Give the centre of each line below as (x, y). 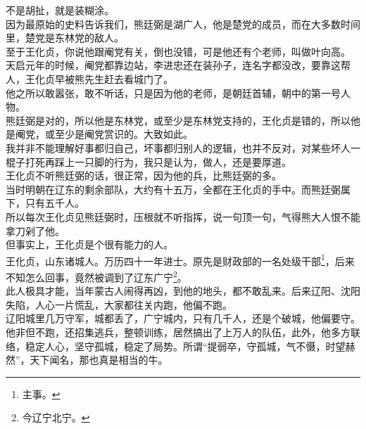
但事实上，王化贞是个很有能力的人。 (89, 244)
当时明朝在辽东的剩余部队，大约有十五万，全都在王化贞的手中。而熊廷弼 (173, 189)
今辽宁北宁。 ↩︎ (56, 417)
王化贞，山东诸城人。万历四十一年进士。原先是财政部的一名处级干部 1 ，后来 (180, 260)
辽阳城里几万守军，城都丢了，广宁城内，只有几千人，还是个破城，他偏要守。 (183, 318)
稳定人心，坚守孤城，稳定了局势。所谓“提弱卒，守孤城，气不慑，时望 (185, 346)
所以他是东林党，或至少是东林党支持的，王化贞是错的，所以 (212, 120)
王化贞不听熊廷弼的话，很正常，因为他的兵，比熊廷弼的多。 (144, 175)
